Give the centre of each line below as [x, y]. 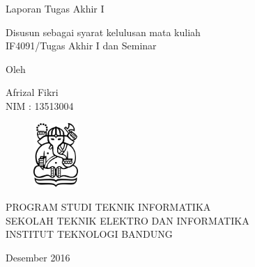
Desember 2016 [38, 257]
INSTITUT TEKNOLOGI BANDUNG [89, 234]
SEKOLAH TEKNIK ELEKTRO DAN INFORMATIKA [127, 220]
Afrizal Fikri [32, 92]
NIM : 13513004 [40, 105]
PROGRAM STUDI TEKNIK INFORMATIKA [108, 206]
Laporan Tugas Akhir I [55, 8]
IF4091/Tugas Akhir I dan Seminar [81, 46]
